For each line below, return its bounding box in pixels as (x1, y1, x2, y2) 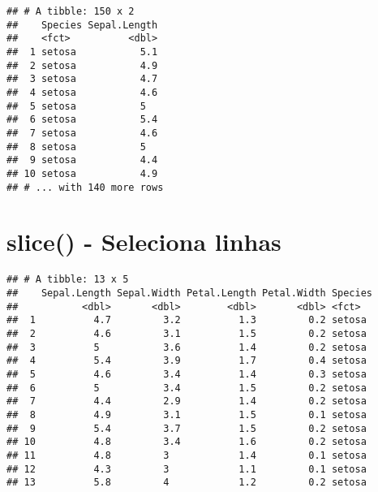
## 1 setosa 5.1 (6, 45, 158, 58)
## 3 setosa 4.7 (6, 73, 158, 85)
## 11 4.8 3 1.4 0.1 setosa (6, 449, 367, 461)
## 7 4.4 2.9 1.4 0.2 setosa (6, 395, 367, 408)
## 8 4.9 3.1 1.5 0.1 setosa (6, 408, 367, 421)
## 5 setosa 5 (6, 100, 146, 112)
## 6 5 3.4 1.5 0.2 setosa (6, 382, 367, 394)
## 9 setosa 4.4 (6, 154, 158, 166)
